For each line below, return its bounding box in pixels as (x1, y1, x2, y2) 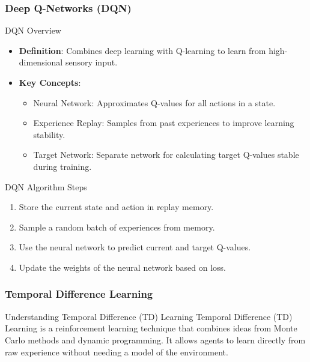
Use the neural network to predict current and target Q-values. (19, 241, 251, 253)
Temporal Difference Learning (5, 286, 153, 301)
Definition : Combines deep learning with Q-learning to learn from (19, 44, 266, 56)
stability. (33, 128, 65, 140)
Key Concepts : (19, 76, 81, 88)
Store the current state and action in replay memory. (19, 201, 214, 213)
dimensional (19, 56, 63, 68)
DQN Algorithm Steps (5, 180, 87, 193)
